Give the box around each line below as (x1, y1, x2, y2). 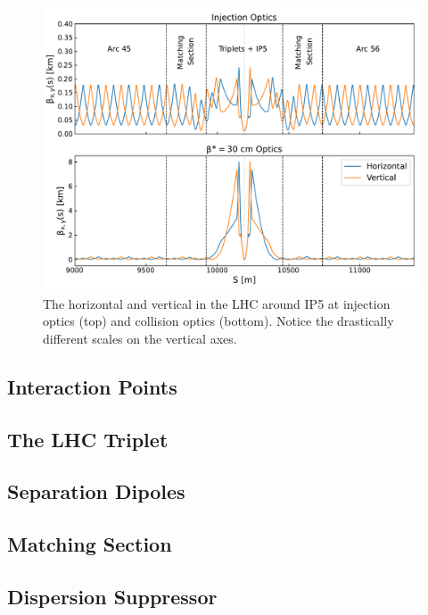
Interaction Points (7, 372, 177, 400)
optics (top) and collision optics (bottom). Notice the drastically (43, 312, 394, 330)
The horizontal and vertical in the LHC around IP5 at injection (43, 294, 391, 312)
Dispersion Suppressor (7, 582, 218, 610)
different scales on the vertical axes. (43, 328, 237, 347)
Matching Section (7, 530, 172, 558)
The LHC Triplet (7, 425, 169, 453)
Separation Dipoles (7, 478, 185, 505)
